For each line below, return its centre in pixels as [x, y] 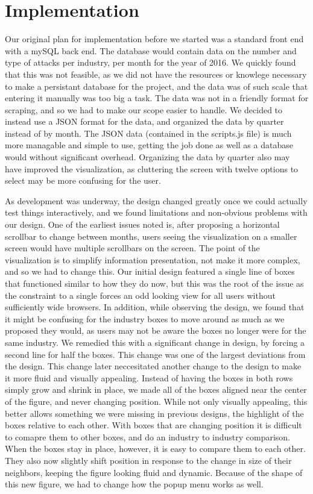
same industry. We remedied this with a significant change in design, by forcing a [155, 342]
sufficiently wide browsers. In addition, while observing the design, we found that [155, 307]
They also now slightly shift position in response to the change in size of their [148, 460]
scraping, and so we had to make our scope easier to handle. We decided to [144, 109]
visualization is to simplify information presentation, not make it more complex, [153, 259]
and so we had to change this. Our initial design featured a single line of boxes [150, 271]
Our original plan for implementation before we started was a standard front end [154, 39]
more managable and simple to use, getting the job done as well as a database [149, 145]
